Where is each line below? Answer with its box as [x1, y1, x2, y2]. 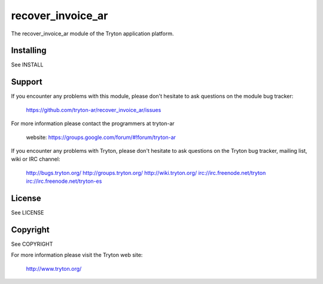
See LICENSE [11, 209, 44, 216]
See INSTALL [11, 61, 44, 68]
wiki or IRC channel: [11, 156, 60, 163]
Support [11, 77, 42, 87]
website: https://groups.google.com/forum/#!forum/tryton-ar [26, 134, 176, 141]
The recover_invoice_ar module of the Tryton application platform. [11, 30, 174, 37]
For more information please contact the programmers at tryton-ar [11, 120, 175, 127]
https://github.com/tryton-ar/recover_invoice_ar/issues [26, 106, 161, 113]
